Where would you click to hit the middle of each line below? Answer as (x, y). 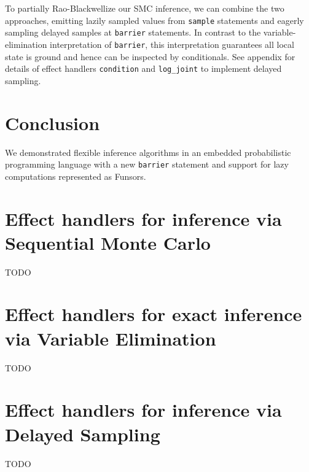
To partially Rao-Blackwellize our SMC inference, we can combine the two (145, 8)
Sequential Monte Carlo (108, 242)
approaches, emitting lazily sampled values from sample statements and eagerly (154, 20)
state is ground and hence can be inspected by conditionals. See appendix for (150, 56)
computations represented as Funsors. (76, 176)
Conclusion (53, 122)
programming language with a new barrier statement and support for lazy (147, 164)
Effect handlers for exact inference (154, 314)
